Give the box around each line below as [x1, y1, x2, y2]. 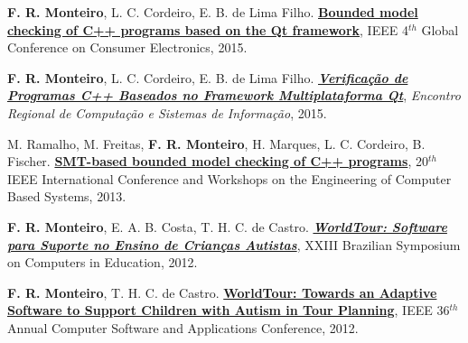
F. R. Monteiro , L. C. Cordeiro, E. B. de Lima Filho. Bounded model [7, 3, 418, 21]
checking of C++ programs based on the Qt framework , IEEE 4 [7, 20, 408, 39]
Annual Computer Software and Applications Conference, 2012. [7, 318, 359, 337]
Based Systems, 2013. [7, 187, 126, 206]
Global [421, 20, 459, 39]
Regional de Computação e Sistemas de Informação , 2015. [7, 103, 327, 122]
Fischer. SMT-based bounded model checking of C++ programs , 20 [7, 152, 428, 171]
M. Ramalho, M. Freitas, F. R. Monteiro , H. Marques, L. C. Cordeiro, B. [7, 134, 426, 153]
